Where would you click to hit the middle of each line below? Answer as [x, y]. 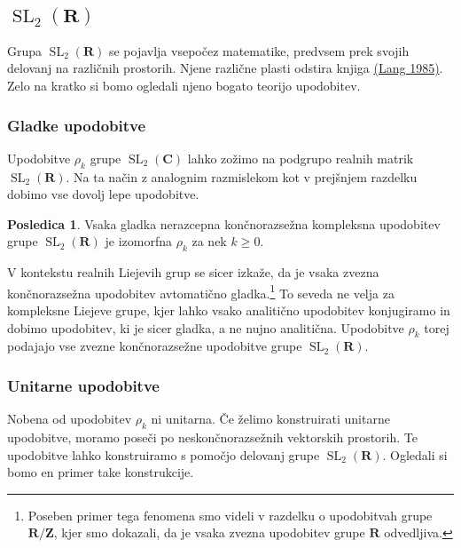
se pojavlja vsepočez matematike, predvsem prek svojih [259, 50]
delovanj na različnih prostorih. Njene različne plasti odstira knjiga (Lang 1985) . [225, 68]
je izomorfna [139, 241]
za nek [209, 241]
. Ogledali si [415, 454]
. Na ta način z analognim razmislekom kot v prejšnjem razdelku [242, 176]
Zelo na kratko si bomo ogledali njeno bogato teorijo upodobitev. [184, 85]
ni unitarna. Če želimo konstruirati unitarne [270, 419]
